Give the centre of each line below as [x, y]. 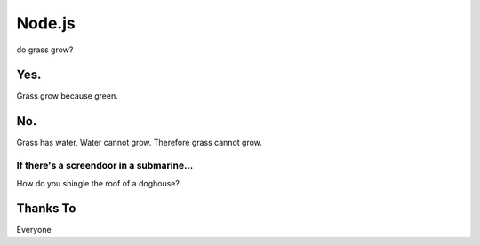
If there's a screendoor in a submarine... [105, 166]
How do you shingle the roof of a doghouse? [98, 183]
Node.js [46, 23]
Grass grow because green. [68, 96]
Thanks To [46, 209]
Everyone [34, 230]
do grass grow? [45, 50]
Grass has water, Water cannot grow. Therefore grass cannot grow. [139, 143]
